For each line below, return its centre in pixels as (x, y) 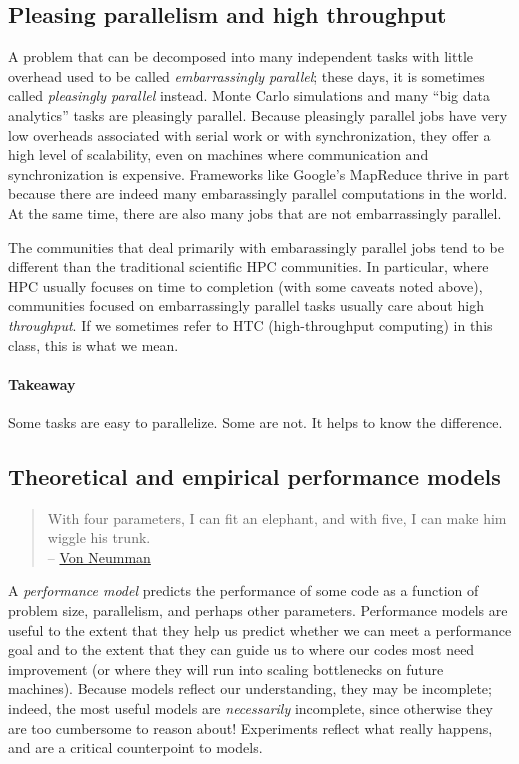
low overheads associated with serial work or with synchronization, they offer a (249, 134)
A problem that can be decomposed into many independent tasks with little (240, 56)
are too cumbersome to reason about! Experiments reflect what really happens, (250, 727)
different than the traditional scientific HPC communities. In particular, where (248, 266)
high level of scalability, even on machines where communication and (218, 154)
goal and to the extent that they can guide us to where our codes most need (241, 649)
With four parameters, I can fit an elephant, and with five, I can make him (277, 517)
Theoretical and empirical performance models (254, 475)
